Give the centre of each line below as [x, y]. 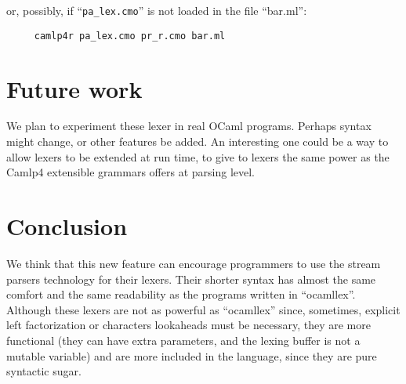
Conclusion [67, 226]
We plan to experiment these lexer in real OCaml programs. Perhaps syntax [189, 126]
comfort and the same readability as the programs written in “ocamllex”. [181, 294]
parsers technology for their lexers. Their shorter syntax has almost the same [191, 279]
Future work [74, 88]
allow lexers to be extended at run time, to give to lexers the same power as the [198, 156]
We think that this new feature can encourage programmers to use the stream [194, 263]
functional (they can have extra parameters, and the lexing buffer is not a [183, 340]
